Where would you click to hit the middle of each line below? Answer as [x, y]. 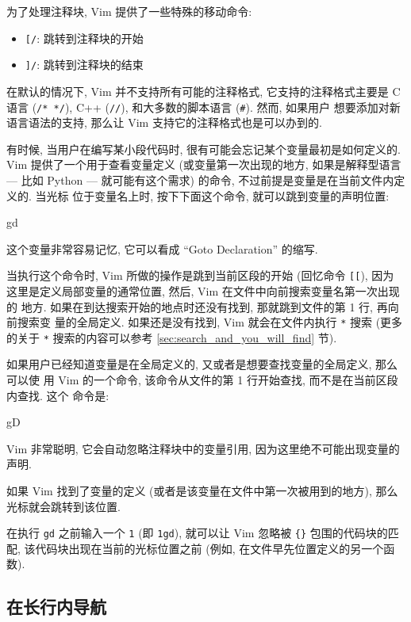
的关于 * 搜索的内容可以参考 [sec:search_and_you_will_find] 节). [172, 337]
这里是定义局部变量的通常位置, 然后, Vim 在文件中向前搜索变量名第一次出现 [203, 290]
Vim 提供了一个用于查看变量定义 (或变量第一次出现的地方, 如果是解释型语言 [204, 164]
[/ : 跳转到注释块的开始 [84, 38]
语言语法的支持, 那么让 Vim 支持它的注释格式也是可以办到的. [164, 122]
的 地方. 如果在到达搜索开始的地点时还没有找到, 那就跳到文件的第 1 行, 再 [197, 306]
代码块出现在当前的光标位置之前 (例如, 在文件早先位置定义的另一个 [209, 548]
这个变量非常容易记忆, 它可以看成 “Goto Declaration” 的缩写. [162, 248]
